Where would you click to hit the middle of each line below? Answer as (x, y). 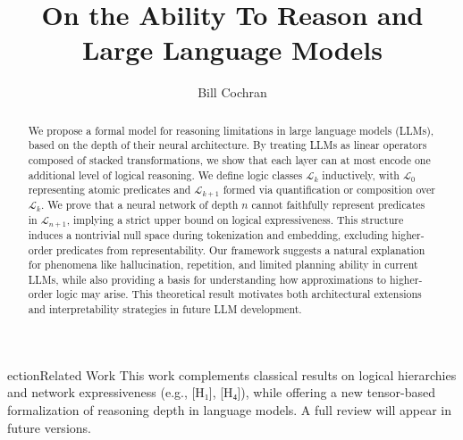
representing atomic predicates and (109, 190)
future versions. (49, 427)
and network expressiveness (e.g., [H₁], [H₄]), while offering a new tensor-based (221, 392)
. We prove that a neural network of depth (139, 205)
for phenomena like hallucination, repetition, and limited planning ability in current (223, 265)
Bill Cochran (232, 92)
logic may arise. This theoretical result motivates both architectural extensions (239, 294)
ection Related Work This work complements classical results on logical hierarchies (232, 374)
